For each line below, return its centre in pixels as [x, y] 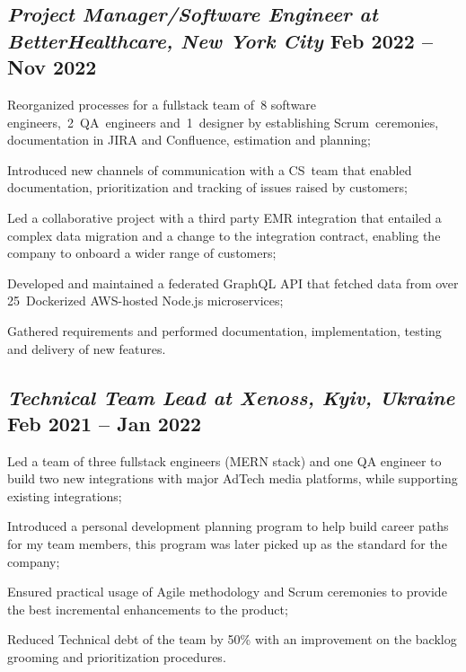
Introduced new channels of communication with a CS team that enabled [210, 169]
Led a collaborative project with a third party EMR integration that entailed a [224, 217]
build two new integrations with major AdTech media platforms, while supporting [233, 478]
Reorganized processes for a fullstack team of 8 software [162, 104]
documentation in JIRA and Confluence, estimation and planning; [189, 140]
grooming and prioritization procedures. [117, 657]
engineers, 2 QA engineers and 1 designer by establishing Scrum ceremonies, [223, 122]
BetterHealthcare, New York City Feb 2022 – [220, 40]
